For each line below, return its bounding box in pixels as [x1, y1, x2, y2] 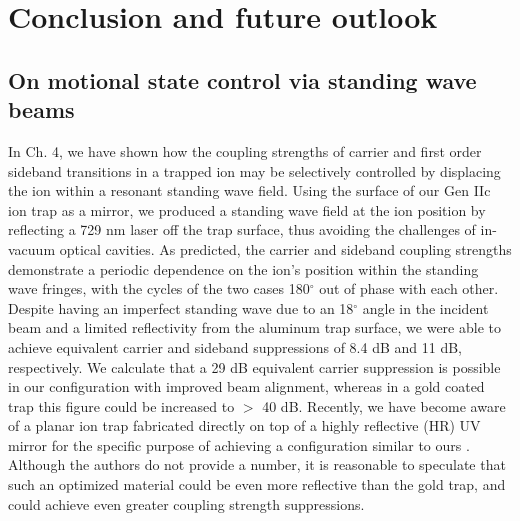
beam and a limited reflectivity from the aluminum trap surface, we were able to [8, 317, 501, 338]
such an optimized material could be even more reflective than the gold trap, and [8, 474, 506, 495]
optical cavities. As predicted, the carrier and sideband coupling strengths [59, 238, 512, 259]
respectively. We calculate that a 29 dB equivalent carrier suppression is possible [8, 356, 501, 377]
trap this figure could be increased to [8, 395, 235, 416]
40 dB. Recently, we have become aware [262, 395, 506, 416]
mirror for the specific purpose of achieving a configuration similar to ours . [8, 434, 470, 455]
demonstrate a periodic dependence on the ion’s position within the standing [8, 258, 479, 279]
